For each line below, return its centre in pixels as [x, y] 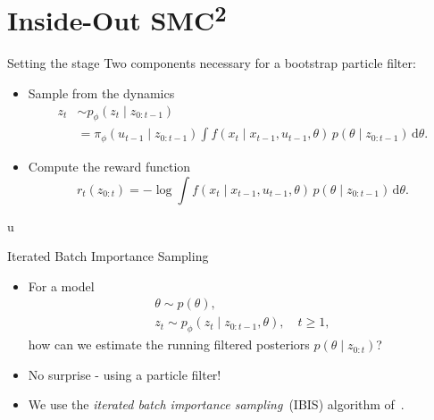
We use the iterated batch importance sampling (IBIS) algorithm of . [216, 404]
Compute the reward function [109, 166]
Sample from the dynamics [101, 93]
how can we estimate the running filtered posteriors [169, 344]
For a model [61, 286]
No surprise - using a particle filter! [125, 374]
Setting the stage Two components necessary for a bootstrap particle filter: [212, 63]
